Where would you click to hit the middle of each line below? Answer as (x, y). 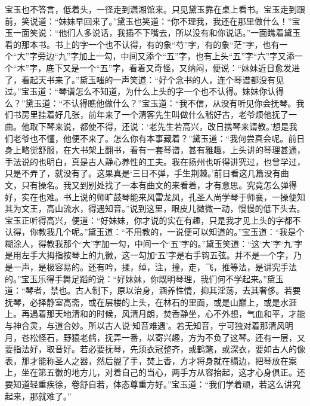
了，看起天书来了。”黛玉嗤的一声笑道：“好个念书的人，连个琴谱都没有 (140, 79)
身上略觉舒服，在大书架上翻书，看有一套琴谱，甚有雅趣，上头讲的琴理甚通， (155, 150)
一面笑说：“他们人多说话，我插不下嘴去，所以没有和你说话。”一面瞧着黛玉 (157, 33)
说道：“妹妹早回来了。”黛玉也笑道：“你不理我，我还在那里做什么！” (161, 21)
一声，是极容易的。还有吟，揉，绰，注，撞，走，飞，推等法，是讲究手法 (155, 267)
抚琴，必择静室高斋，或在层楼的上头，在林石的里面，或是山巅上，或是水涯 (151, 302)
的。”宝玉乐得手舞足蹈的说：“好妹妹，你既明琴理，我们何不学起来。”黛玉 (144, 278)
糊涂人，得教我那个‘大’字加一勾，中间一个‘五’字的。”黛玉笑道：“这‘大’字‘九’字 (154, 243)
